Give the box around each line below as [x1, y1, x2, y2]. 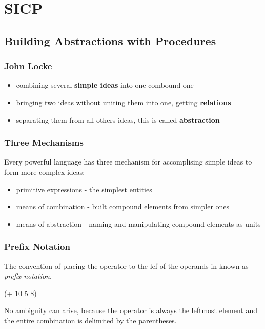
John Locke [4, 60, 52, 72]
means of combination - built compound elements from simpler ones [16, 201, 230, 212]
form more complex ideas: [4, 166, 85, 177]
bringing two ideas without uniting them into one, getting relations [16, 97, 231, 107]
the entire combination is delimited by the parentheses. [4, 315, 177, 325]
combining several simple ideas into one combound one [16, 80, 194, 90]
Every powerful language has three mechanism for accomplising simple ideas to [4, 156, 252, 167]
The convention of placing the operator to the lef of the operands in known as [4, 260, 249, 271]
